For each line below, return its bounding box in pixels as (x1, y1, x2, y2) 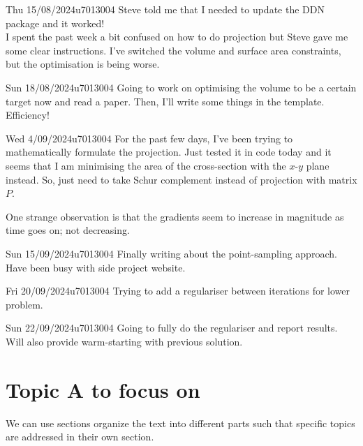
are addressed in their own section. (6, 429, 154, 444)
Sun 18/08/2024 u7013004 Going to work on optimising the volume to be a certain (6, 80, 357, 94)
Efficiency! (6, 107, 50, 122)
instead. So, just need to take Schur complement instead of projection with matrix (6, 172, 357, 186)
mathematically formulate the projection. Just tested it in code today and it (6, 144, 332, 159)
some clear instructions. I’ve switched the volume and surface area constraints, (6, 43, 341, 57)
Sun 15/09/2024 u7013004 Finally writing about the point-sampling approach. (6, 246, 337, 260)
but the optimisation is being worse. (6, 57, 160, 71)
